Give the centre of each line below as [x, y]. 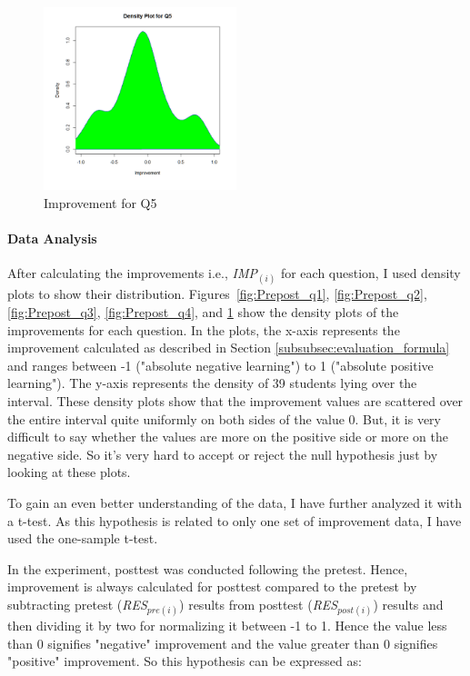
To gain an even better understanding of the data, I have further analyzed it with [235, 502]
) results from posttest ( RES [259, 604]
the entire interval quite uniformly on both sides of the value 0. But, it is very [224, 418]
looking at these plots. [69, 472]
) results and [408, 604]
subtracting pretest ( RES [77, 604]
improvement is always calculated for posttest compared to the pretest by [212, 587]
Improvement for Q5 [100, 202]
